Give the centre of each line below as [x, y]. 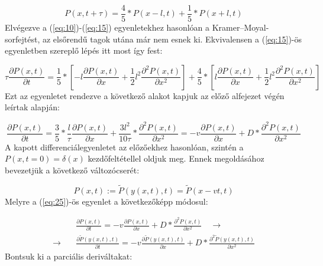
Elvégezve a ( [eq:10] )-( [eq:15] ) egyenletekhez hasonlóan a [107, 27]
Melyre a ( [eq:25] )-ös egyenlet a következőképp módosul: [106, 201]
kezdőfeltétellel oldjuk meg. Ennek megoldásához [176, 158]
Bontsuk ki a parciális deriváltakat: [69, 256]
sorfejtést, [22, 39]
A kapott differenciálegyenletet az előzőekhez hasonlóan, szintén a [124, 147]
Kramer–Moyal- [240, 27]
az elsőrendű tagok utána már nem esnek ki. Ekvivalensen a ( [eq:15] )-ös [172, 39]
